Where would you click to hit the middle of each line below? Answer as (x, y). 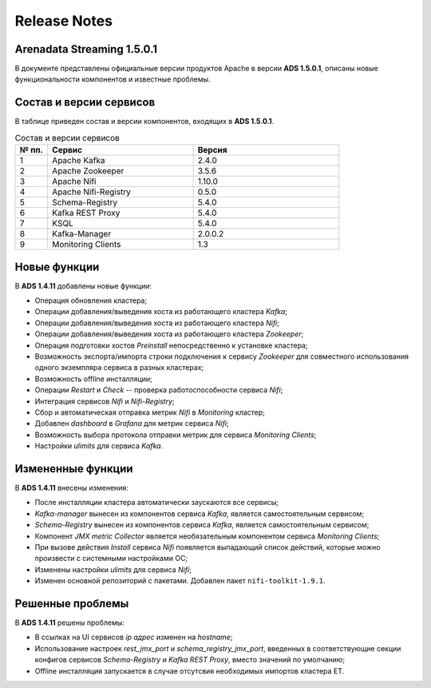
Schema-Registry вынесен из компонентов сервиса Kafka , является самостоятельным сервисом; (202, 525)
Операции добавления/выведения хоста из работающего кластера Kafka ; (161, 312)
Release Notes (64, 21)
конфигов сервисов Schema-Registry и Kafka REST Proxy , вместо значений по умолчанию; (190, 660)
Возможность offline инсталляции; (94, 379)
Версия (212, 150)
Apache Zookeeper (88, 171)
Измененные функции (74, 469)
